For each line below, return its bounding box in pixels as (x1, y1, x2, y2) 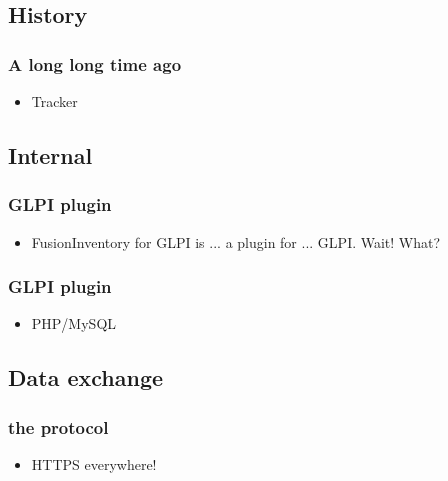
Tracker (31, 91, 78, 111)
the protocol (8, 414, 109, 439)
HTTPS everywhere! (31, 454, 157, 474)
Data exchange (8, 362, 164, 393)
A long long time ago (8, 51, 182, 76)
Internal (8, 139, 93, 170)
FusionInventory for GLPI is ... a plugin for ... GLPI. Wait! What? (31, 231, 441, 252)
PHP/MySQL (31, 313, 117, 334)
